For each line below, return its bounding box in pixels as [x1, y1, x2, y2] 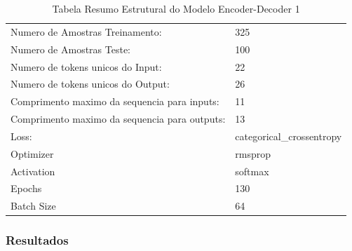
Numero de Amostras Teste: [11, 41, 130, 56]
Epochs [11, 181, 42, 196]
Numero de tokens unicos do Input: [11, 59, 162, 74]
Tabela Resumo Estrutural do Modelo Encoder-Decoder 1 [52, 1, 300, 15]
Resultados [6, 231, 69, 249]
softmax [235, 163, 269, 178]
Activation [11, 163, 55, 178]
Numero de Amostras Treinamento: [11, 24, 162, 39]
